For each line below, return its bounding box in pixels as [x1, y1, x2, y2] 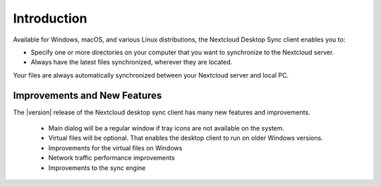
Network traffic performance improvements [48, 154, 176, 162]
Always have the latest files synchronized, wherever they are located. [30, 58, 233, 66]
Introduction [13, 11, 87, 26]
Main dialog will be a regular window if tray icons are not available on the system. [48, 124, 285, 133]
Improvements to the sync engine [48, 163, 146, 172]
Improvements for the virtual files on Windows [48, 143, 183, 152]
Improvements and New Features [13, 89, 162, 102]
